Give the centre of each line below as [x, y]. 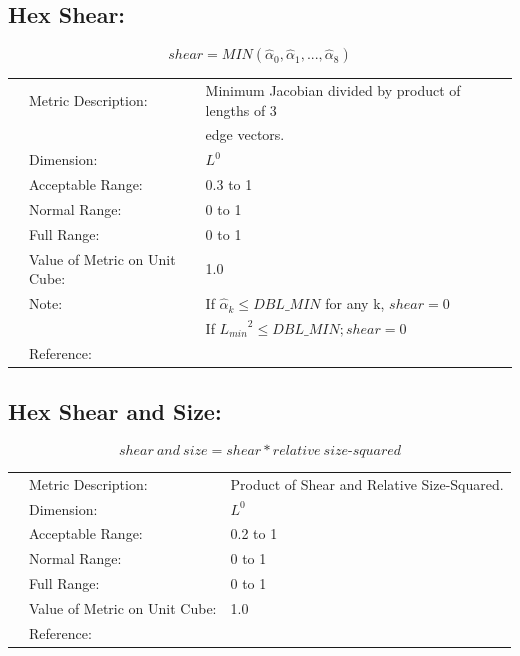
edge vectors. [245, 134]
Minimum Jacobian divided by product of [333, 89]
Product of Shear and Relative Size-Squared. [367, 483]
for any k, [355, 303]
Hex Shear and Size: [115, 411]
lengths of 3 [241, 109]
